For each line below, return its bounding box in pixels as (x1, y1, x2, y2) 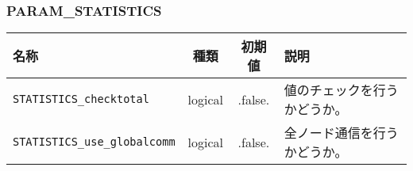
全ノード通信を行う (284, 123, 399, 142)
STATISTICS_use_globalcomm (13, 135, 176, 149)
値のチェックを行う (284, 81, 399, 100)
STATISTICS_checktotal (13, 93, 149, 106)
